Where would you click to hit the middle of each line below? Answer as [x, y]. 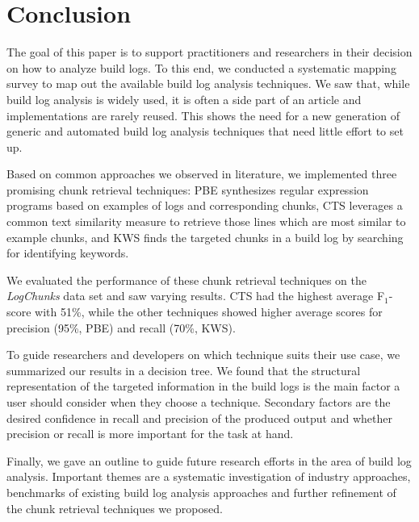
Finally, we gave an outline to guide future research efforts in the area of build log [209, 460]
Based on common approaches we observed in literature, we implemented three [202, 174]
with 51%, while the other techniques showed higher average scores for [209, 312]
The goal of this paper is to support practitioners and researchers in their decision [209, 52]
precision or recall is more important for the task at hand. [150, 434]
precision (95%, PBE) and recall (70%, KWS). [121, 327]
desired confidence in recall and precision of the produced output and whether [199, 418]
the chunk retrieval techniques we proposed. [115, 508]
